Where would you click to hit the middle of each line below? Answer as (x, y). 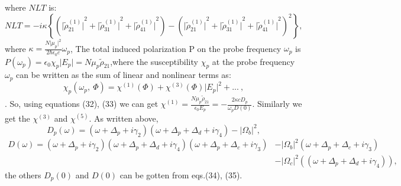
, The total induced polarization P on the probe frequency (176, 48)
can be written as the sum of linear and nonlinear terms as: (124, 75)
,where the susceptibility (154, 61)
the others (23, 174)
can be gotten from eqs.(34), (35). (181, 174)
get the (17, 118)
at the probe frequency (253, 61)
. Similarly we (277, 104)
